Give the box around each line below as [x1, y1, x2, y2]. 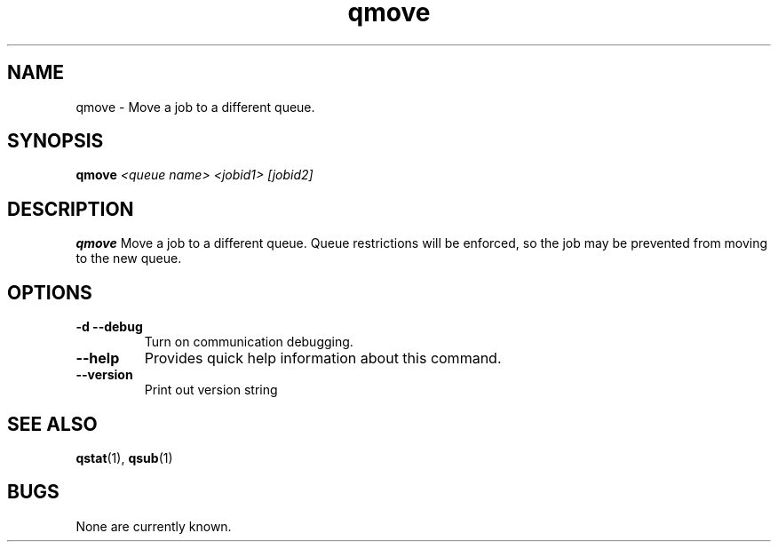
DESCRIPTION [7, 197, 134, 220]
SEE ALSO [7, 412, 98, 435]
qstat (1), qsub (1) [75, 450, 173, 465]
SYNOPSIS [7, 130, 104, 153]
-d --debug [75, 319, 143, 335]
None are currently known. [75, 518, 232, 534]
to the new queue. [75, 251, 182, 267]
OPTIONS [7, 281, 92, 304]
